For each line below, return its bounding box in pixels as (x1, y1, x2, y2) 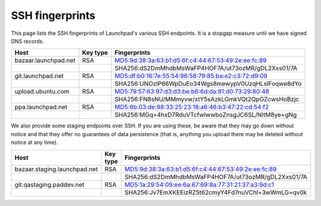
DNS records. (11, 37, 45, 44)
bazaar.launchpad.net (14, 56, 75, 65)
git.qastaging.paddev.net (14, 181, 84, 189)
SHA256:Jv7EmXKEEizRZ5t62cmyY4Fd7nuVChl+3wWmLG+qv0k (124, 188, 307, 197)
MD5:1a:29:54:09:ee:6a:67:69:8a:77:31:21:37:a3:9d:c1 (124, 181, 275, 189)
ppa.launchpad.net (14, 103, 68, 111)
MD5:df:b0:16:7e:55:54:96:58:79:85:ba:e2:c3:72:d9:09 (114, 72, 267, 80)
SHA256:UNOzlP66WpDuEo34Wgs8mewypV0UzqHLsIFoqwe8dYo (114, 80, 302, 88)
